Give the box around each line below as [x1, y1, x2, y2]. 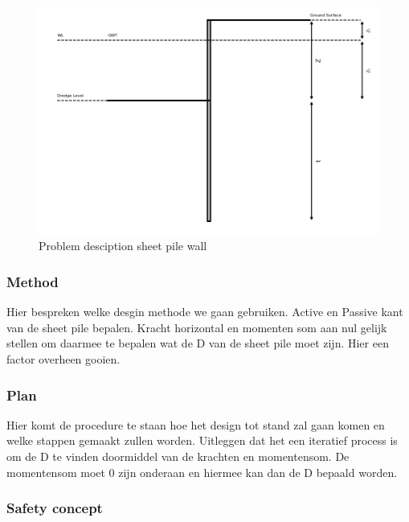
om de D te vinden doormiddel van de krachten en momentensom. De [6, 448, 350, 465]
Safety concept [6, 498, 103, 518]
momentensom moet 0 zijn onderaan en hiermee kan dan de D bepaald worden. [6, 463, 398, 480]
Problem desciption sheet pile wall [39, 237, 207, 254]
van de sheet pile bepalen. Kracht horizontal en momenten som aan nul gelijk [6, 319, 387, 335]
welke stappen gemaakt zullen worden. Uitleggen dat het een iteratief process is [6, 432, 398, 449]
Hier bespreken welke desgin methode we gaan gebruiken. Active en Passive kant [6, 303, 403, 320]
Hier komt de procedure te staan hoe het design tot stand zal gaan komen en [6, 416, 385, 433]
